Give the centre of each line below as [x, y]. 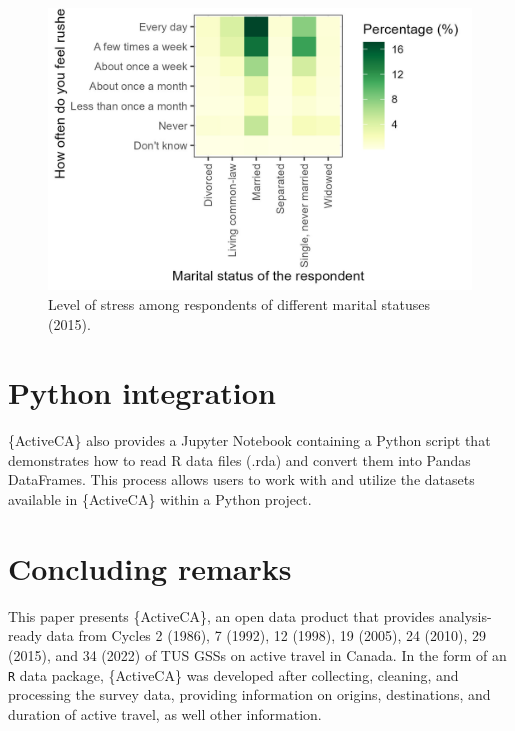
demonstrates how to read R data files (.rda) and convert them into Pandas [239, 459]
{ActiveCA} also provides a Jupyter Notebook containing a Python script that [249, 440]
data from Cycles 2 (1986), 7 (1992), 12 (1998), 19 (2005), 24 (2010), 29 [266, 635]
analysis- [465, 615]
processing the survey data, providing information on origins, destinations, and [249, 694]
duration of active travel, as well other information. [165, 713]
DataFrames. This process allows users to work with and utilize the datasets [241, 479]
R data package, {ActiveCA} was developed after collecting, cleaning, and [233, 674]
